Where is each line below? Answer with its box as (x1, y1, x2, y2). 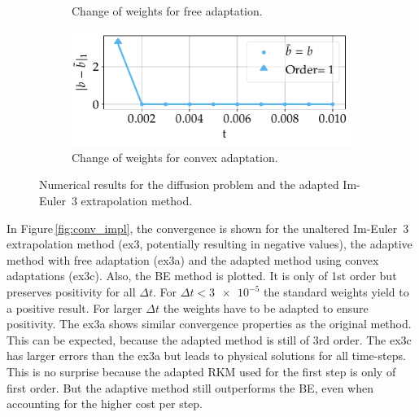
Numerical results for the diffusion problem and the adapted (39, 176, 339, 193)
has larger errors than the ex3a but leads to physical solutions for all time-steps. (7, 347, 406, 364)
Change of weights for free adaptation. (72, 2, 263, 19)
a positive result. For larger (7, 299, 142, 316)
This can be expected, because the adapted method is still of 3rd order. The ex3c (7, 331, 412, 348)
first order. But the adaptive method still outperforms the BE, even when (7, 379, 373, 396)
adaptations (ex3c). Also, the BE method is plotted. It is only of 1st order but (7, 267, 397, 284)
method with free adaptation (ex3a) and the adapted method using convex (7, 251, 379, 268)
